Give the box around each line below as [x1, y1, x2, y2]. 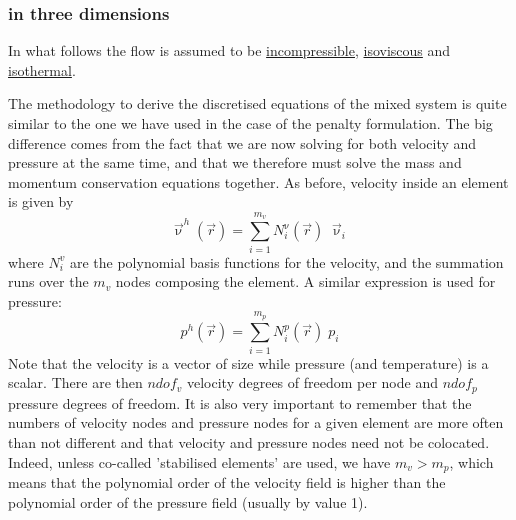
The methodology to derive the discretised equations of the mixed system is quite [8, 93, 507, 114]
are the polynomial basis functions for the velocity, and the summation [69, 251, 504, 272]
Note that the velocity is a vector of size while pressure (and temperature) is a [8, 352, 489, 373]
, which [449, 451, 494, 472]
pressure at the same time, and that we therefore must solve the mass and [8, 152, 462, 173]
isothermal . [8, 59, 76, 80]
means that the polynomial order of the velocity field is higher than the [8, 472, 446, 493]
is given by [8, 191, 74, 212]
